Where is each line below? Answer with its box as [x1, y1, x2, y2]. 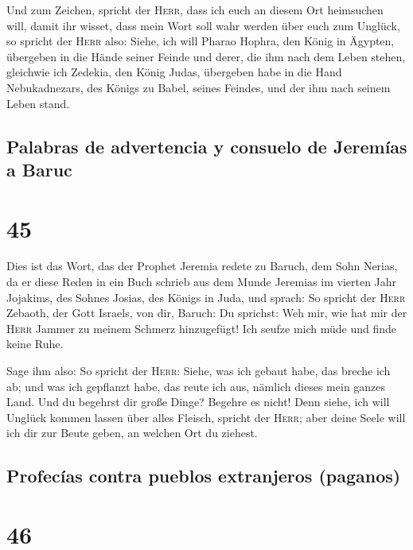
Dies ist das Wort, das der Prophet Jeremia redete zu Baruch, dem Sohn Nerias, [6, 258, 398, 274]
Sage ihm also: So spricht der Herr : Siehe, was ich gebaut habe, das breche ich [6, 362, 391, 379]
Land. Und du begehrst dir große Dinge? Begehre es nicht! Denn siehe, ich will [6, 393, 390, 410]
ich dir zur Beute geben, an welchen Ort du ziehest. [6, 424, 258, 441]
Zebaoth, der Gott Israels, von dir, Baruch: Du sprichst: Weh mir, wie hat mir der [6, 304, 407, 321]
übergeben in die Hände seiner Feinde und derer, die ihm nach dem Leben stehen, [6, 48, 406, 64]
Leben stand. [6, 95, 70, 111]
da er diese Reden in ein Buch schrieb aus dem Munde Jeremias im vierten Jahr [6, 273, 397, 290]
